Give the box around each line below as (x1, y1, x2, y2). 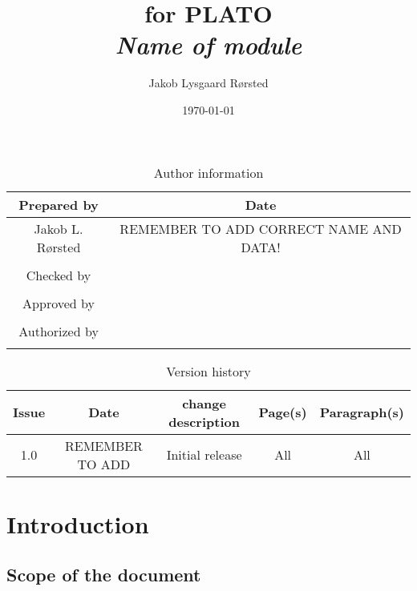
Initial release (166, 445, 242, 464)
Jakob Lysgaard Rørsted (148, 74, 269, 91)
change (182, 393, 226, 412)
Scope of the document (6, 562, 201, 587)
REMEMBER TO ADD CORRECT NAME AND (119, 219, 402, 238)
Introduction (6, 507, 149, 540)
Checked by (26, 265, 91, 284)
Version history (166, 361, 251, 380)
